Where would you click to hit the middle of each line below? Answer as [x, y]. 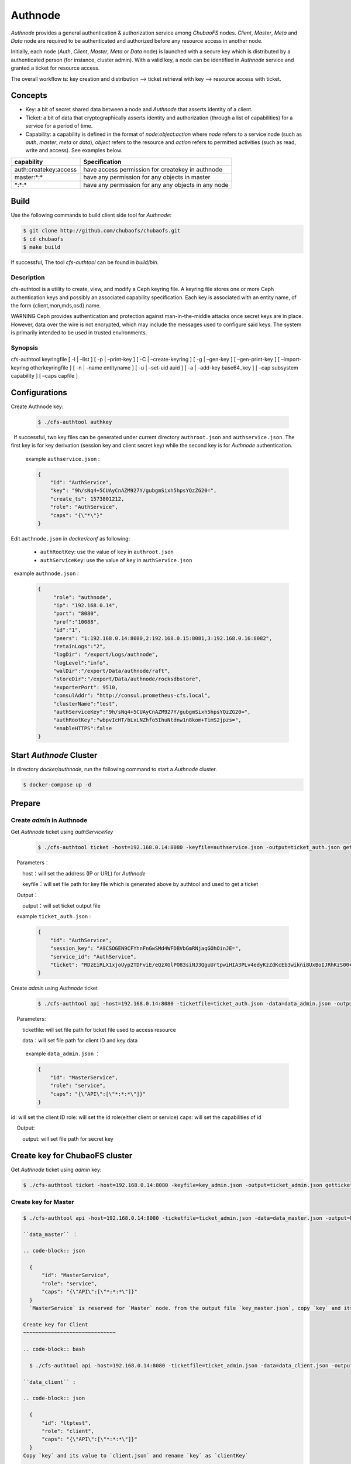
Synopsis [24, 347]
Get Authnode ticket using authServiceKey [62, 832]
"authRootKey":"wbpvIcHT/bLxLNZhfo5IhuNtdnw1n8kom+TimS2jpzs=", [147, 720]
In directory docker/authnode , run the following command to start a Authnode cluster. [114, 769]
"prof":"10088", [76, 622]
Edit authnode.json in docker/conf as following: [70, 538]
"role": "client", [68, 1431]
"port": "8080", [76, 614]
